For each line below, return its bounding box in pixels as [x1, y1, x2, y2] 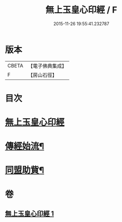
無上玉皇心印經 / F [45, 4, 118, 16]
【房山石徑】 [28, 71, 57, 78]
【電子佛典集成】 [28, 63, 67, 69]
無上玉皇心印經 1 [5, 209, 54, 218]
